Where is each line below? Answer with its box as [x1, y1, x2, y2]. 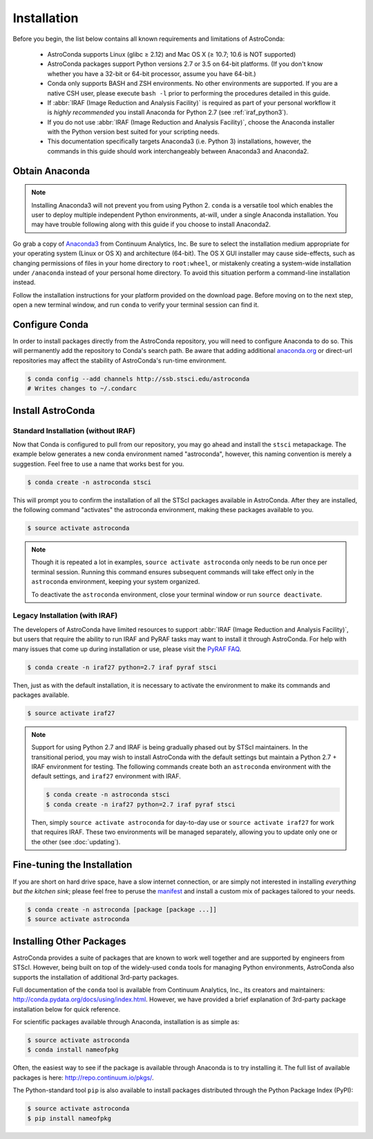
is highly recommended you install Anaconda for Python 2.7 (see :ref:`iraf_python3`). [47, 108, 288, 117]
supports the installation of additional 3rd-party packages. [12, 973, 179, 981]
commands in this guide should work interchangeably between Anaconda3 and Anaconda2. [47, 147, 309, 155]
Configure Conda [12, 318, 89, 330]
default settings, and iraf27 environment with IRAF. [31, 772, 181, 781]
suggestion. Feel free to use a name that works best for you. [12, 459, 184, 468]
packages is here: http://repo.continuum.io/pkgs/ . [12, 1073, 154, 1082]
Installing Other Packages [12, 935, 126, 947]
